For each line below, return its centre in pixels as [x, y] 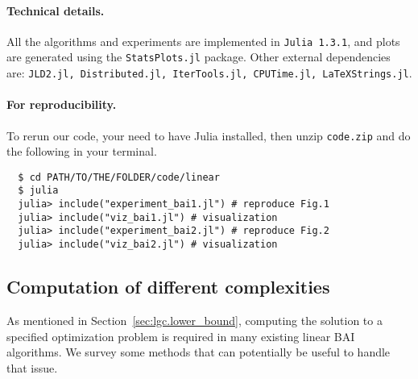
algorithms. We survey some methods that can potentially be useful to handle [199, 352]
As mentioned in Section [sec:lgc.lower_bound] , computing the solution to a [195, 320]
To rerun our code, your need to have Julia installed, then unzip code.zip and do [209, 135]
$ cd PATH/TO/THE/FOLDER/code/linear [119, 177]
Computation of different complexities [168, 287]
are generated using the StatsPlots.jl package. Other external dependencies [199, 57]
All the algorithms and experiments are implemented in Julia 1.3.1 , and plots [203, 41]
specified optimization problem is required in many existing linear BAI [181, 336]
